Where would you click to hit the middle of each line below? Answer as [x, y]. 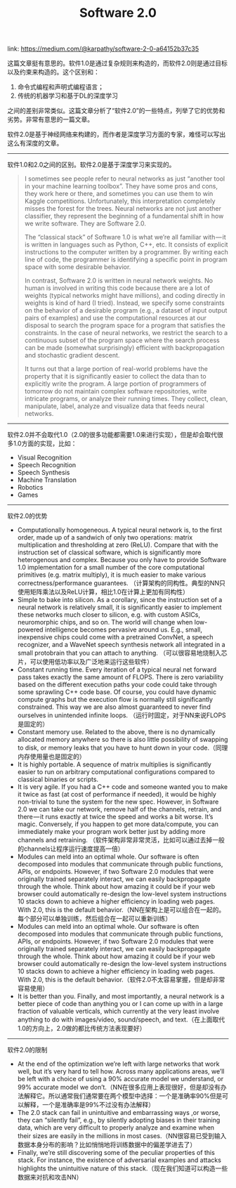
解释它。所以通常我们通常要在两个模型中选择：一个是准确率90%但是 [123, 1096]
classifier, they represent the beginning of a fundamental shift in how [124, 216]
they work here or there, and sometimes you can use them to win [119, 194]
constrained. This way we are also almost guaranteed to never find [114, 707]
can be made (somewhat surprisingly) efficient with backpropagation [124, 348]
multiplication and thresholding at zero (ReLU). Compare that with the [118, 545]
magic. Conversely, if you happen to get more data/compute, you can [118, 824]
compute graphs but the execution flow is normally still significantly [115, 700]
